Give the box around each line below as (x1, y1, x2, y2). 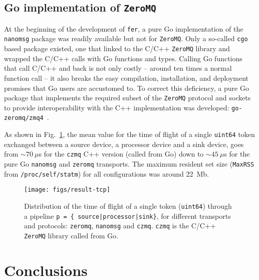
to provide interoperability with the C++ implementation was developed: (4, 102, 229, 112)
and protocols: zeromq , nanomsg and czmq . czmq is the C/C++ (24, 220, 216, 231)
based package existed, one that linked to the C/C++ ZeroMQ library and (4, 43, 230, 54)
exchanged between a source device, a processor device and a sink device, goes (4, 138, 244, 149)
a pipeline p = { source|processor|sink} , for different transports (24, 210, 231, 221)
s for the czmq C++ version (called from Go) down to (39, 149, 204, 159)
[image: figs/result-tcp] (24, 186, 110, 194)
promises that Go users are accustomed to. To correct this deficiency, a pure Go (4, 82, 249, 93)
